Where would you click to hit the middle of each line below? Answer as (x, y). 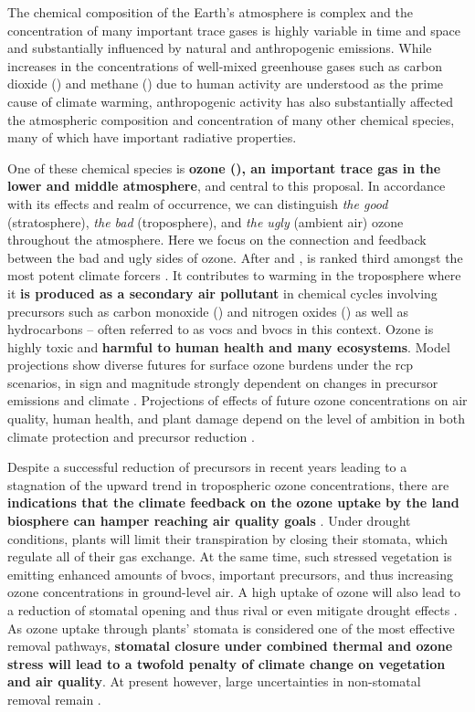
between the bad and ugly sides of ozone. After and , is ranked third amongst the (235, 257)
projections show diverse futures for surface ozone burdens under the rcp (211, 365)
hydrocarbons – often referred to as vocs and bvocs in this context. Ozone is (221, 329)
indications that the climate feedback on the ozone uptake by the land (233, 503)
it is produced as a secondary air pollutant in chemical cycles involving (222, 293)
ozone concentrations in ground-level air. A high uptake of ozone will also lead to (234, 592)
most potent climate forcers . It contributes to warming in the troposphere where (234, 275)
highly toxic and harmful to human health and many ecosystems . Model (229, 346)
